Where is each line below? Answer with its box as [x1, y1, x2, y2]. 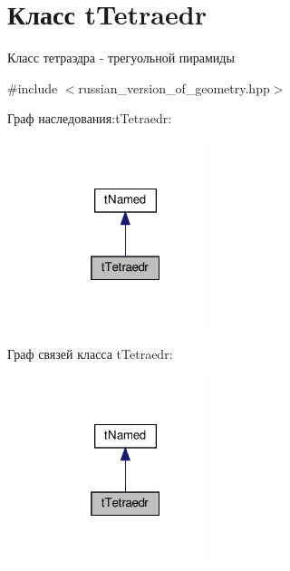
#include [7, 78, 58, 97]
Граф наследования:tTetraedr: [7, 109, 172, 128]
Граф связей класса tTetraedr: [7, 344, 173, 363]
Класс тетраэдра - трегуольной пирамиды [7, 48, 235, 67]
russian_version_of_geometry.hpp [78, 78, 270, 97]
